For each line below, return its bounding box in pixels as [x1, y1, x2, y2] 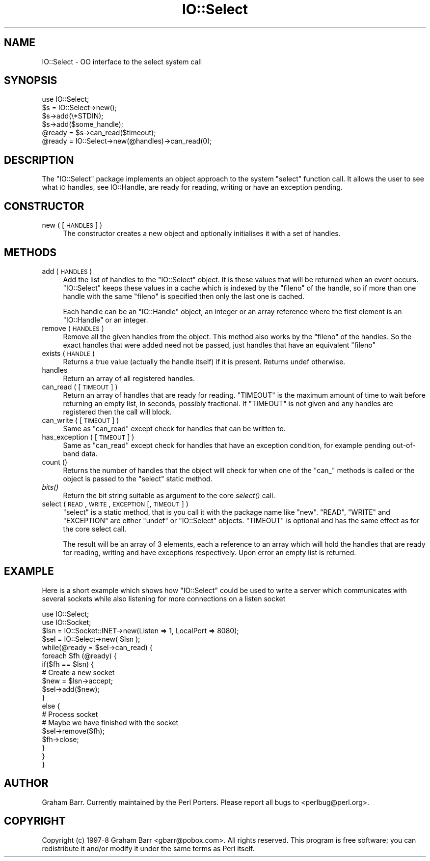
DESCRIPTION [4, 153, 74, 166]
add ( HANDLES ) [42, 267, 92, 275]
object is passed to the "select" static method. [63, 474, 213, 483]
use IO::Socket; [42, 618, 91, 626]
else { [42, 701, 60, 710]
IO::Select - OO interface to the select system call [42, 57, 202, 66]
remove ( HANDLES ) [42, 324, 104, 332]
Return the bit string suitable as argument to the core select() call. [63, 491, 275, 500]
